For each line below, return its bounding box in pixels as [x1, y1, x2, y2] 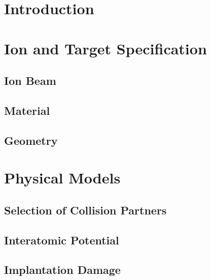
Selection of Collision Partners [4, 202, 167, 217]
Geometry [4, 132, 58, 148]
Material [4, 102, 50, 118]
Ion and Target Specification [4, 38, 207, 58]
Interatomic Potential [4, 232, 119, 247]
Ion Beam [4, 73, 56, 88]
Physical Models [4, 167, 121, 188]
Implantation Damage [4, 262, 121, 277]
